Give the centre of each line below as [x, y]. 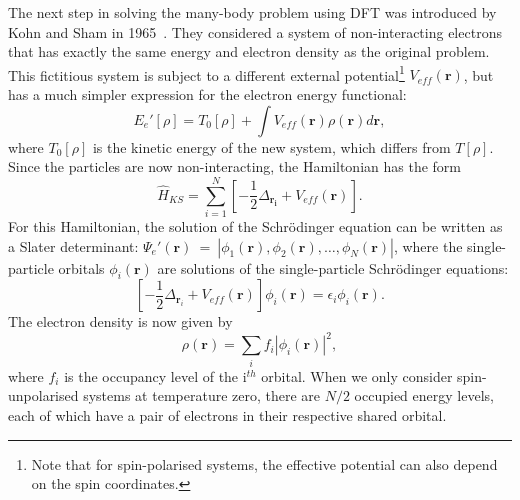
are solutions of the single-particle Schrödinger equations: [333, 267]
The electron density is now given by [120, 321]
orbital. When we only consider [357, 375]
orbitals [81, 267]
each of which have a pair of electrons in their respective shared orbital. [227, 414]
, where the [428, 245]
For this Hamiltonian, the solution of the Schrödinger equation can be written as [255, 225]
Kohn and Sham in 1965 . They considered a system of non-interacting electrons [255, 31]
